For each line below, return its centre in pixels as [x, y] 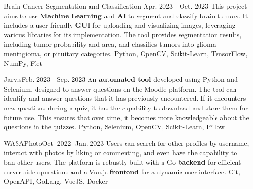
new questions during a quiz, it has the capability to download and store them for [126, 107]
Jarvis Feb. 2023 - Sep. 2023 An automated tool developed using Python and [121, 79]
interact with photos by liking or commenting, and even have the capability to [121, 152]
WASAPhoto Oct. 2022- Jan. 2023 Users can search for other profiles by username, [126, 143]
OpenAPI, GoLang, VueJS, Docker [56, 181]
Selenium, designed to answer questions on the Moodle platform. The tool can [120, 88]
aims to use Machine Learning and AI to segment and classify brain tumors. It [126, 15]
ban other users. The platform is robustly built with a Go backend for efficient [123, 162]
